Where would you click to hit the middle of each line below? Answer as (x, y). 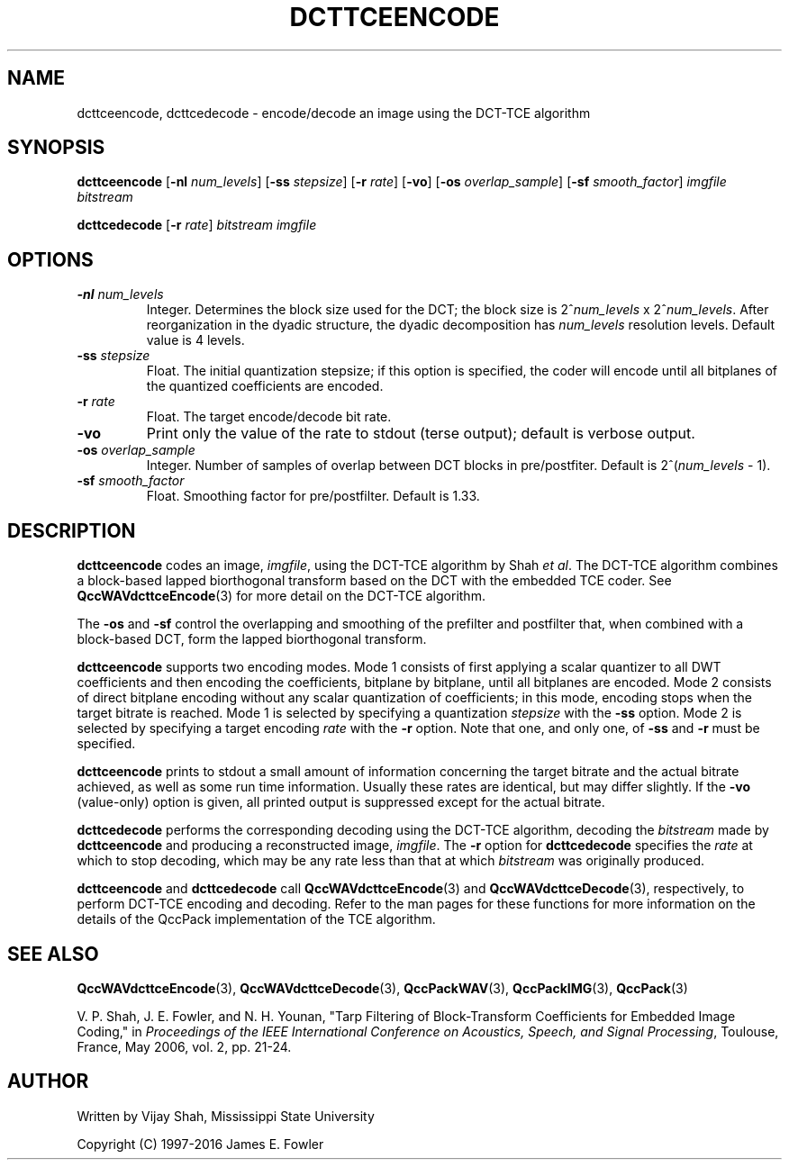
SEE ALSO (53, 954)
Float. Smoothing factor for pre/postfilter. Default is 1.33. (313, 496)
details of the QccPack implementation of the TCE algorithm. (256, 919)
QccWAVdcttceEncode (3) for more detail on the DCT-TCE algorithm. (281, 596)
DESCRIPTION (72, 530)
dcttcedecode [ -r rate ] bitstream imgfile (197, 225)
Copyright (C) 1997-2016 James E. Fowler (200, 1144)
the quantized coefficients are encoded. (265, 386)
